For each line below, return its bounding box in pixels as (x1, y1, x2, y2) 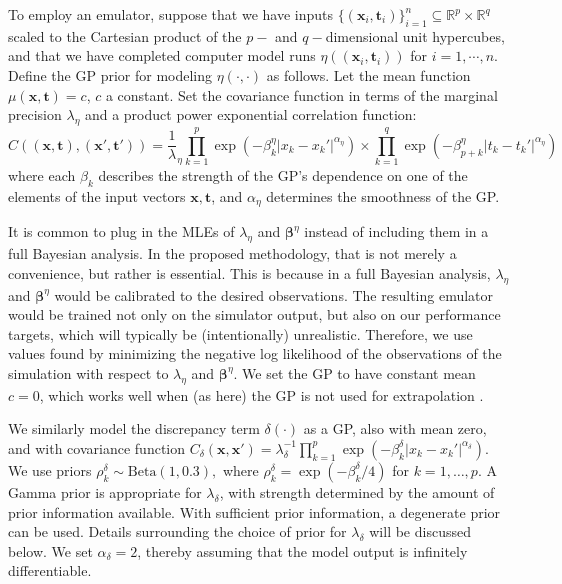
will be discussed (369, 521, 471, 542)
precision (8, 104, 62, 125)
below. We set (8, 540, 93, 561)
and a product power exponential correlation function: (84, 104, 417, 125)
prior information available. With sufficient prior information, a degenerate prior (8, 501, 501, 522)
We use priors (8, 459, 92, 480)
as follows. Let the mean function (266, 64, 471, 85)
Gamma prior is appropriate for (8, 481, 202, 502)
